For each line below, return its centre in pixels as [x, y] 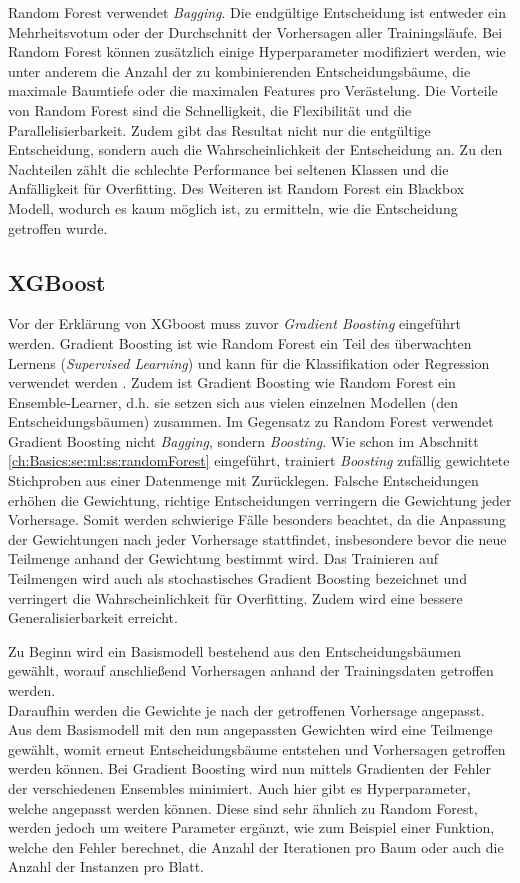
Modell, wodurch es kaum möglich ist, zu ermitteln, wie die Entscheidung [233, 207]
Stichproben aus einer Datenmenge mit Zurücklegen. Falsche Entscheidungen [243, 480]
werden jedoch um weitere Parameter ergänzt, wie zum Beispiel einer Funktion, [251, 827]
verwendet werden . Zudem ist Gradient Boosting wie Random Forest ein [232, 382]
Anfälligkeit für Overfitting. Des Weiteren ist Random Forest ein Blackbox [236, 188]
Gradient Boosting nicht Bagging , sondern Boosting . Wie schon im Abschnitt [243, 440]
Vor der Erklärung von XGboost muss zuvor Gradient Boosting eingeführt [234, 323]
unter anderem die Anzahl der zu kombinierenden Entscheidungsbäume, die [239, 70]
